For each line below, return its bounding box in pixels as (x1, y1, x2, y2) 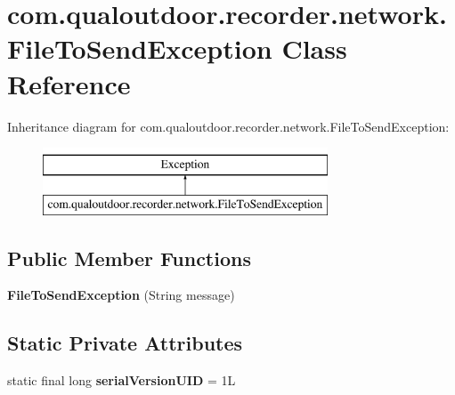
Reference (7, 65, 131, 101)
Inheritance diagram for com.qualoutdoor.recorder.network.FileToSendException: (7, 117, 450, 135)
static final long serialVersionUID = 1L (7, 371, 236, 390)
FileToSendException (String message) (7, 286, 235, 304)
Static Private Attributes (7, 329, 243, 357)
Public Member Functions (7, 244, 251, 271)
